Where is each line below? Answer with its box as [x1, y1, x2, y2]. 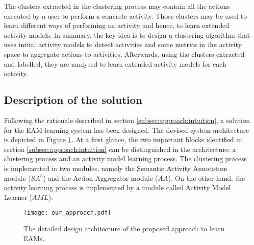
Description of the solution [4, 92, 143, 107]
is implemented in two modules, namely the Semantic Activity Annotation [4, 163, 228, 173]
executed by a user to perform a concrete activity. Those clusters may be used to [4, 10, 247, 21]
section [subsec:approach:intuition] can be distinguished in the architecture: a [4, 144, 236, 154]
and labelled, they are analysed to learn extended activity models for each [4, 58, 226, 69]
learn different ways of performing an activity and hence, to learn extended [4, 20, 229, 30]
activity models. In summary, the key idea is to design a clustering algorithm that [4, 29, 250, 40]
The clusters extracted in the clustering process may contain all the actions [4, 1, 230, 11]
